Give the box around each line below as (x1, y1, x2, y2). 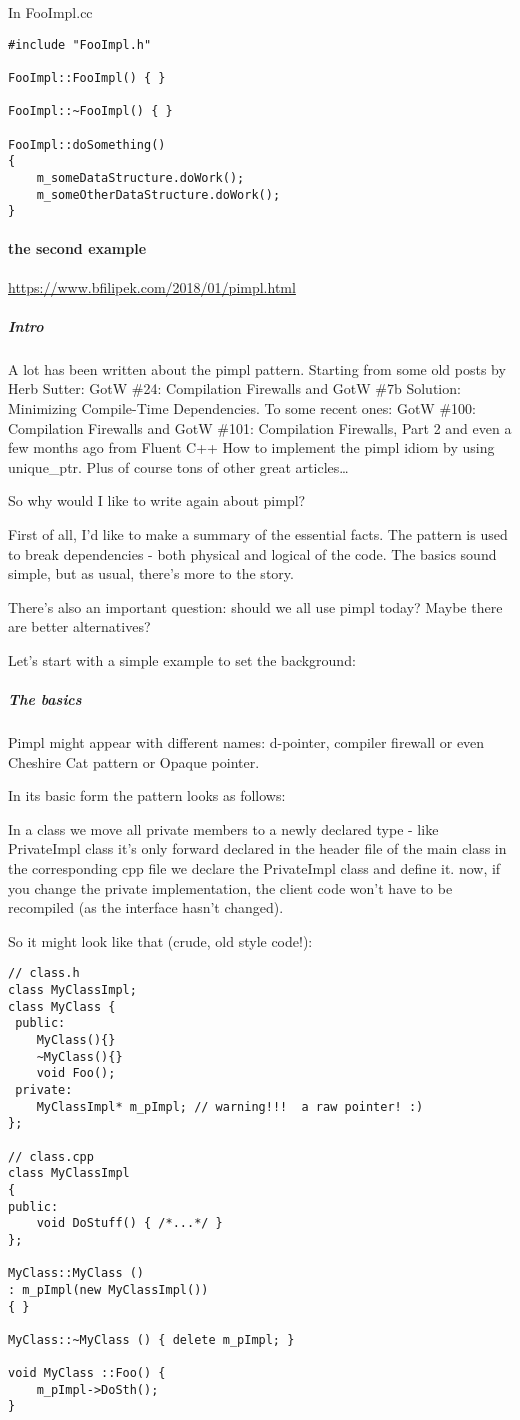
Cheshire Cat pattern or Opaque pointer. (8, 751, 260, 772)
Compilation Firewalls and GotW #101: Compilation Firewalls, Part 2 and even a (8, 417, 512, 438)
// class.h (8, 966, 80, 981)
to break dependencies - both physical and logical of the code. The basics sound (8, 543, 497, 564)
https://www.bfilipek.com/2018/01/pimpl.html (8, 276, 296, 297)
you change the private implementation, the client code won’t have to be (8, 877, 453, 898)
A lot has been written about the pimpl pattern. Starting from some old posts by (8, 358, 506, 379)
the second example (8, 238, 147, 259)
